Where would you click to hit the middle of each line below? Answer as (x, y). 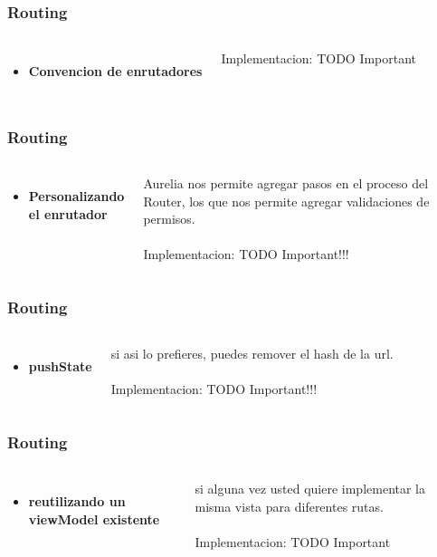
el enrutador (68, 213)
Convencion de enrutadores (115, 71)
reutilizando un (77, 501)
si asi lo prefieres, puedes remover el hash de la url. (252, 354)
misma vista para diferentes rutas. (289, 506)
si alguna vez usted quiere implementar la (310, 489)
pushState (60, 366)
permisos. (169, 219)
